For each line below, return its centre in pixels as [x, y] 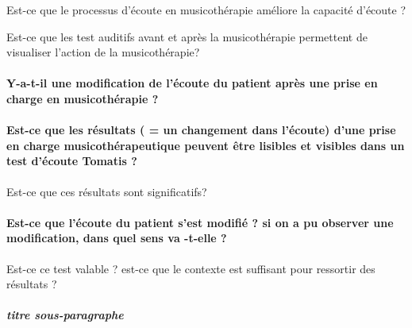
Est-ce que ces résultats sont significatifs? [107, 191]
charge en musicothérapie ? [83, 98]
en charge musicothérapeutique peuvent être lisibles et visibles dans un [206, 145]
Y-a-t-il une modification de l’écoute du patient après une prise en [192, 83]
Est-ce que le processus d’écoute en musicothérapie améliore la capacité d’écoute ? [206, 10]
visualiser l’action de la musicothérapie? [103, 52]
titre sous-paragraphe [65, 315]
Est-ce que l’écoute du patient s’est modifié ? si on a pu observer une [200, 222]
